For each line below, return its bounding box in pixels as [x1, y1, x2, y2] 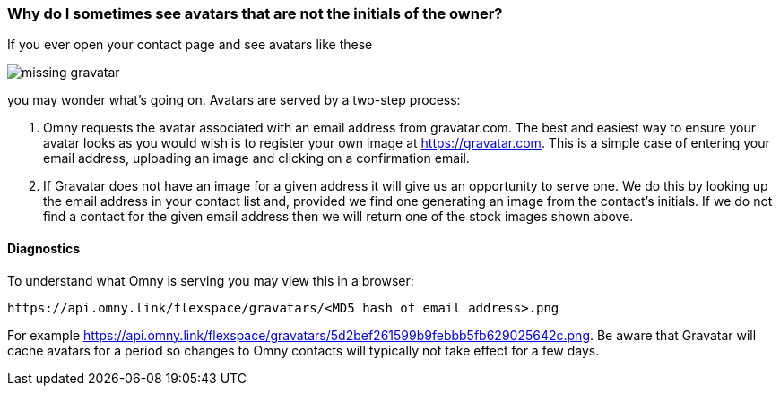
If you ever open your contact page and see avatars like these [7, 37, 373, 53]
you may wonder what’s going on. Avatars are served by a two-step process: [7, 92, 461, 108]
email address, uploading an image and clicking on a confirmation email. [43, 150, 470, 167]
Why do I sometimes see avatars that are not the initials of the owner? [7, 4, 503, 22]
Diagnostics [7, 240, 81, 256]
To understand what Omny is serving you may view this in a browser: [7, 272, 414, 288]
